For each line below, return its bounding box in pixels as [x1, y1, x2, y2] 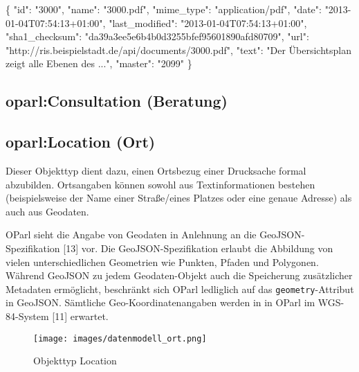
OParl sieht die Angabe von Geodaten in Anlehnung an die [6, 227, 257, 242]
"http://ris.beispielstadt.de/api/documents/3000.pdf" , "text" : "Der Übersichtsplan [6, 42, 351, 57]
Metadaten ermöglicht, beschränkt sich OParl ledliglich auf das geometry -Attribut [6, 281, 354, 296]
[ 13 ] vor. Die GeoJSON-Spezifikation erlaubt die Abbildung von [63, 240, 333, 255]
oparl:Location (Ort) [6, 131, 156, 152]
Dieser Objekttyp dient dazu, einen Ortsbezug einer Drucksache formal [6, 163, 306, 177]
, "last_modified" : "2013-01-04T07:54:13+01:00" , [102, 15, 307, 30]
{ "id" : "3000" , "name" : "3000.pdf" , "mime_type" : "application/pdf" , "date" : [6, 2, 322, 16]
